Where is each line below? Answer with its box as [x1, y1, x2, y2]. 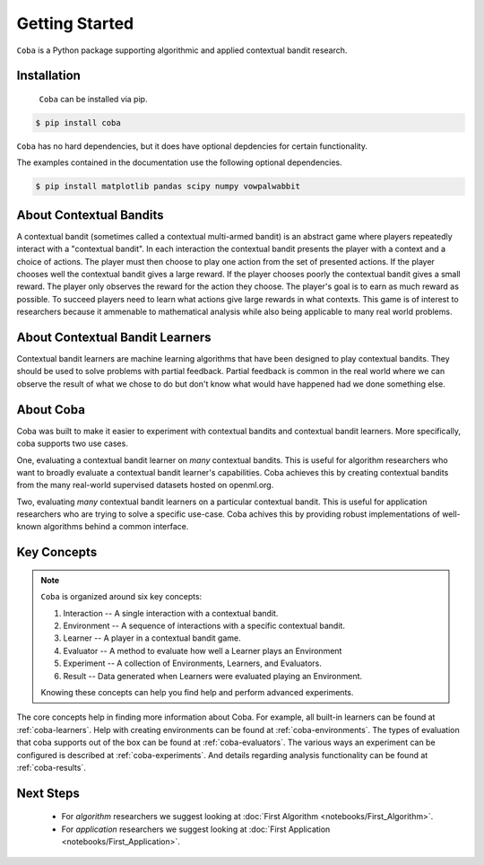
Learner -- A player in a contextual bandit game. [63, 633, 241, 643]
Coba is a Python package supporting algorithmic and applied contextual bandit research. [16, 45, 348, 56]
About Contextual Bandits [16, 207, 165, 223]
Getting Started [16, 13, 134, 33]
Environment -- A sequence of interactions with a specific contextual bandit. [63, 620, 345, 632]
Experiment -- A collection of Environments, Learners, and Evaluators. [63, 658, 322, 668]
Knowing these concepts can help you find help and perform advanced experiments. [40, 687, 354, 697]
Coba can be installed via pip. [39, 93, 148, 104]
